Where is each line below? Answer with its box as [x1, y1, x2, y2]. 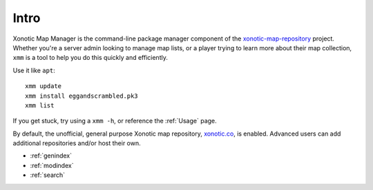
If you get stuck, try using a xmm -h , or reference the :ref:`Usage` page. [12, 117, 217, 125]
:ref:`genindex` [30, 151, 73, 160]
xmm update [25, 83, 62, 90]
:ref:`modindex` [30, 161, 74, 169]
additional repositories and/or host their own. [12, 139, 141, 147]
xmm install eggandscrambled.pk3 [25, 92, 138, 100]
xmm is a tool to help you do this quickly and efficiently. [12, 54, 169, 62]
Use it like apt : [12, 66, 55, 74]
